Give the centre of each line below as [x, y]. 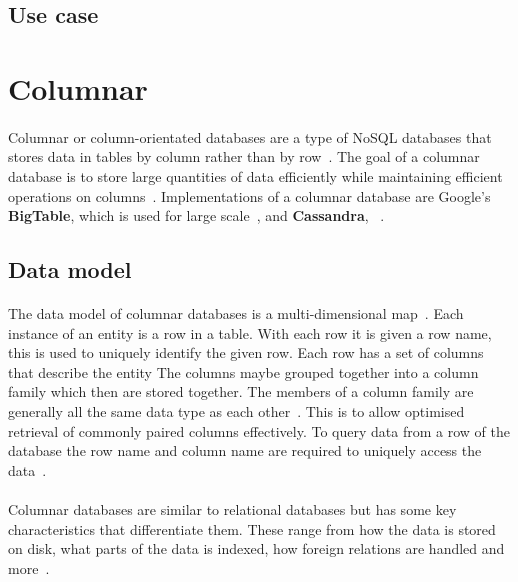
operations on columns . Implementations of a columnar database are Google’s [249, 195]
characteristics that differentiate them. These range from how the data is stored [252, 528]
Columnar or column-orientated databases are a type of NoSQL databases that [250, 136]
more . [29, 567]
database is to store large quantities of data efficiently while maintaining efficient [255, 175]
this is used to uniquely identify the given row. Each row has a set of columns [246, 352]
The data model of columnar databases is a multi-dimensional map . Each [236, 313]
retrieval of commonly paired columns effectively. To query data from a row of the [259, 430]
